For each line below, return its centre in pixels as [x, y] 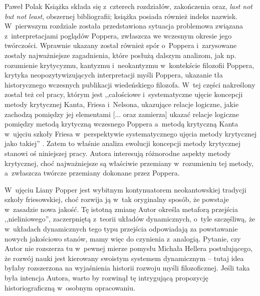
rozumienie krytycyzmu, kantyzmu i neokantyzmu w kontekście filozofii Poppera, [129, 65]
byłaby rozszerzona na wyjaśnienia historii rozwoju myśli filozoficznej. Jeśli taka [127, 268]
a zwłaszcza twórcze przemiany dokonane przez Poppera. [92, 173]
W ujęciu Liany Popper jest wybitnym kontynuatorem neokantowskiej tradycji [125, 189]
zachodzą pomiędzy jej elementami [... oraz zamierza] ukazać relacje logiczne [122, 114]
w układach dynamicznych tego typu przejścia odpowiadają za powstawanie [121, 229]
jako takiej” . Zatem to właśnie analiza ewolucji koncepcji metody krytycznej [123, 143]
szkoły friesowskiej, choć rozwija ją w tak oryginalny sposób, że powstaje [117, 199]
